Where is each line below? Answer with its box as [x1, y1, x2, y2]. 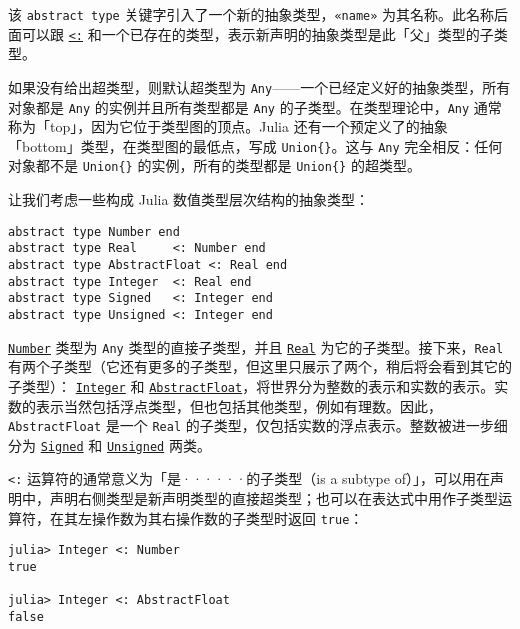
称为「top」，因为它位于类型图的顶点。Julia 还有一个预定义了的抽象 [8, 116, 448, 137]
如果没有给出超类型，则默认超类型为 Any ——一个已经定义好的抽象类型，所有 [8, 76, 511, 97]
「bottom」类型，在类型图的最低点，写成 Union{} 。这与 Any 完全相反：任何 [8, 135, 503, 156]
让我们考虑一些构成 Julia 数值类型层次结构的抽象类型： [8, 189, 370, 210]
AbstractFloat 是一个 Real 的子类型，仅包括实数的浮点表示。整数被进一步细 [8, 415, 508, 436]
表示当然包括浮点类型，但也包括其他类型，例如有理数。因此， [35, 395, 442, 416]
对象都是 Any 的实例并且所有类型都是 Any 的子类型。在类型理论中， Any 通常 [8, 96, 502, 117]
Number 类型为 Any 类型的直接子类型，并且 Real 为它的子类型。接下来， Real [8, 336, 504, 357]
